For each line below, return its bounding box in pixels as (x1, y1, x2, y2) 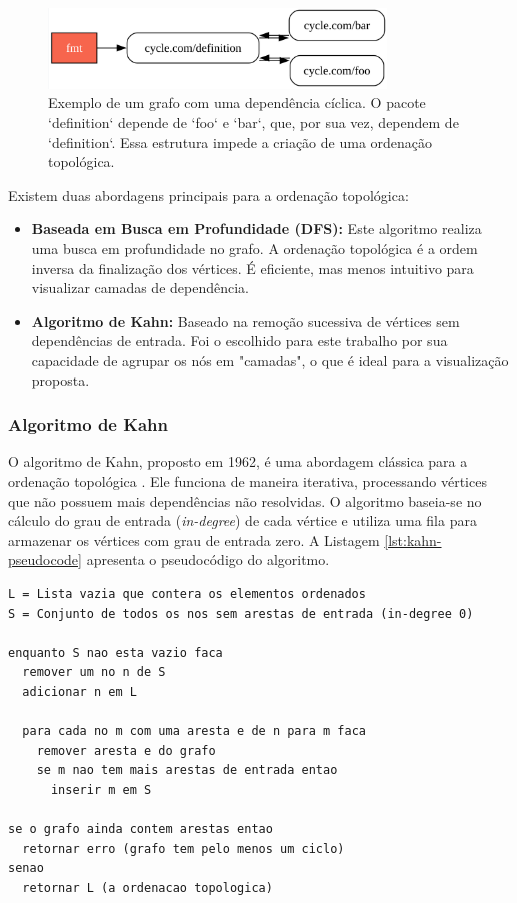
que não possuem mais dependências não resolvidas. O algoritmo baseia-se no (8, 490, 482, 511)
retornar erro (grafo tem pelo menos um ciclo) (22, 841, 345, 856)
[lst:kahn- (384, 529, 442, 550)
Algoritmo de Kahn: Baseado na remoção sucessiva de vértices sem (31, 310, 460, 331)
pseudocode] (8, 549, 82, 570)
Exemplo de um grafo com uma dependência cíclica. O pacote (48, 92, 426, 113)
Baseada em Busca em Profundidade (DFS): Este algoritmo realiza (31, 218, 482, 239)
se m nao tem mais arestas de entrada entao (36, 763, 338, 778)
